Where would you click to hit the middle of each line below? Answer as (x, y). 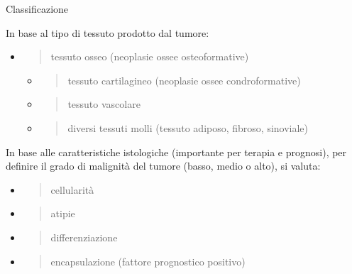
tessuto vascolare (104, 104)
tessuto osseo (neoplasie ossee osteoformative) (150, 56)
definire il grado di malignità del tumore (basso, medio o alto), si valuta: (163, 166)
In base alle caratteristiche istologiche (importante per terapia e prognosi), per (176, 152)
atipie (63, 213)
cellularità (72, 189)
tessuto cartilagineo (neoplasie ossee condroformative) (184, 80)
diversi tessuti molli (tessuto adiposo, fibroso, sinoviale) (188, 127)
